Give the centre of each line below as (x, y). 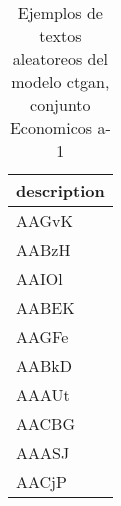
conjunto (60, 104)
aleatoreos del (60, 58)
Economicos (51, 127)
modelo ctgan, (60, 81)
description (60, 190)
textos (60, 35)
